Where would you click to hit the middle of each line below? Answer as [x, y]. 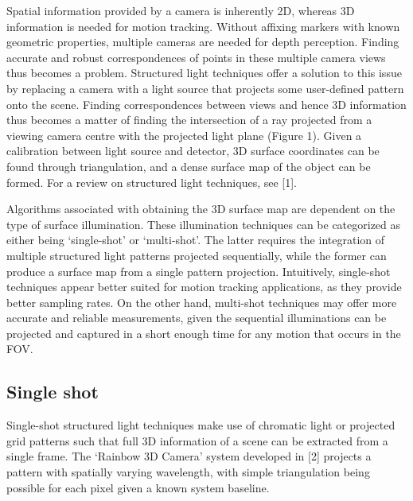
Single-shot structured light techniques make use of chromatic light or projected [201, 425]
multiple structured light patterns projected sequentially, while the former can [197, 255]
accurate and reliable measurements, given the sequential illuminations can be [197, 318]
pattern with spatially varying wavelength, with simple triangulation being [188, 472]
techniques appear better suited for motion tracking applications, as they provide [204, 287]
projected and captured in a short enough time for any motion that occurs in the [204, 333]
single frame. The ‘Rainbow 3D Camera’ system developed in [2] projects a [189, 456]
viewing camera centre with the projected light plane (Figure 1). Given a [184, 135]
